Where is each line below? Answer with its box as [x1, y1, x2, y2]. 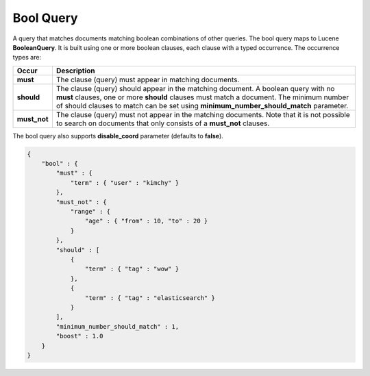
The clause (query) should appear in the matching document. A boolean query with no [56, 84, 335, 93]
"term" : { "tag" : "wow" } [84, 265, 180, 273]
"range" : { [70, 208, 111, 216]
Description [56, 66, 95, 75]
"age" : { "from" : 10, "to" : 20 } [84, 217, 208, 225]
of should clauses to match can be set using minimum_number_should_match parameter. [56, 101, 349, 110]
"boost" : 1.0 [56, 332, 103, 340]
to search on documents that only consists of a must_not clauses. [56, 118, 270, 128]
